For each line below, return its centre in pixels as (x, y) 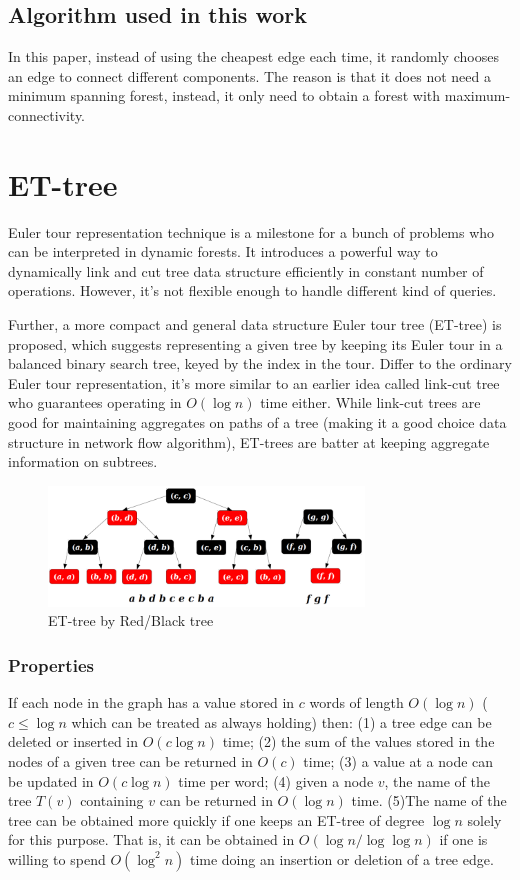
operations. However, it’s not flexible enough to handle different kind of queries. (252, 290)
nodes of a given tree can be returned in (130, 760)
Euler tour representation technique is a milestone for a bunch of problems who (251, 231)
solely (484, 819)
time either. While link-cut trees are (370, 402)
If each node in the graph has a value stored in (151, 702)
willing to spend (57, 858)
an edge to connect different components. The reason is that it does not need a (249, 75)
